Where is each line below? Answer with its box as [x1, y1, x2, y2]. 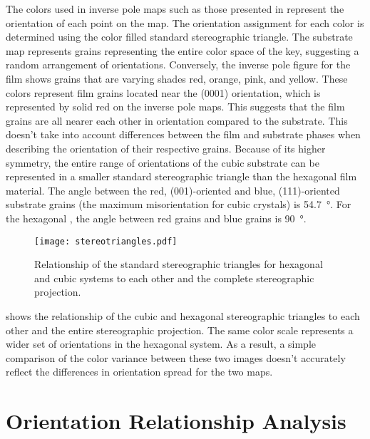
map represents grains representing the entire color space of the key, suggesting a [6, 43, 359, 58]
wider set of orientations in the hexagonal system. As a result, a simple [6, 336, 317, 351]
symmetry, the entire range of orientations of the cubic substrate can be [6, 155, 319, 170]
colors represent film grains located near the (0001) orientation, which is [6, 85, 321, 100]
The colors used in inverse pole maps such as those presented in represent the [6, 1, 344, 16]
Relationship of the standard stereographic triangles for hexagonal [34, 257, 323, 272]
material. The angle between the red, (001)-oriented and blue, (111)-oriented [6, 182, 340, 197]
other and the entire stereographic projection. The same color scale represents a [6, 322, 354, 337]
